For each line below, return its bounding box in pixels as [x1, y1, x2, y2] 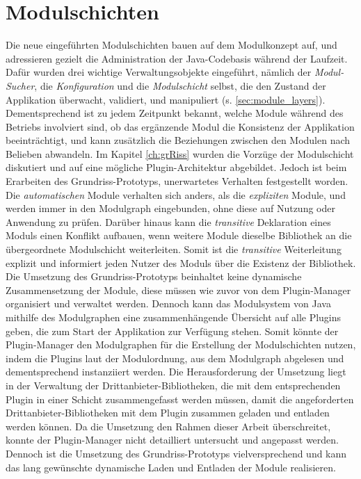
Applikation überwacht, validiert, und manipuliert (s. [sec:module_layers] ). [6, 92, 326, 106]
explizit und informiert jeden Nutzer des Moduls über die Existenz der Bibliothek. [6, 255, 356, 270]
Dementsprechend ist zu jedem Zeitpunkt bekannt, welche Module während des [6, 106, 344, 120]
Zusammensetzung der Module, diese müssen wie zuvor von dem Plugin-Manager [6, 282, 351, 297]
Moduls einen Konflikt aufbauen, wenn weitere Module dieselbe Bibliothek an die [6, 228, 352, 243]
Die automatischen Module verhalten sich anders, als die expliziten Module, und [6, 187, 346, 202]
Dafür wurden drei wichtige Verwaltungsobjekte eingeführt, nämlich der [6, 65, 312, 79]
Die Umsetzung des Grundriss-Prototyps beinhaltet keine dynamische [6, 269, 302, 284]
